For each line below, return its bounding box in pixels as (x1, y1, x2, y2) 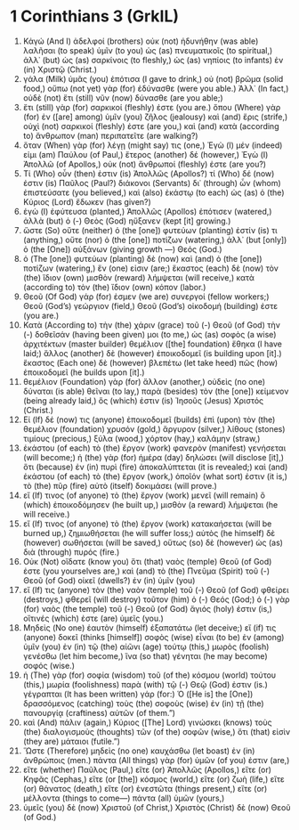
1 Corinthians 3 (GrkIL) (10, 6, 180, 27)
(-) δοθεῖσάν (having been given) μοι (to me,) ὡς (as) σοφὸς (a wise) (22, 329, 277, 339)
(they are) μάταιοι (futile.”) (22, 736, 121, 746)
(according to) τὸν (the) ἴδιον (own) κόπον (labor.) (22, 281, 206, 292)
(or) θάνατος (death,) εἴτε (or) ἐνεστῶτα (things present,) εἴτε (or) (22, 783, 268, 793)
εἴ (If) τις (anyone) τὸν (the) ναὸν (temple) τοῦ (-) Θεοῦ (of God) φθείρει (22, 584, 289, 595)
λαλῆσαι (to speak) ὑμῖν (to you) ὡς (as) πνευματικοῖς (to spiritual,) (22, 45, 273, 55)
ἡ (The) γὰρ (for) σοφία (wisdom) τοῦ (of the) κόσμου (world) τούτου (22, 670, 277, 680)
